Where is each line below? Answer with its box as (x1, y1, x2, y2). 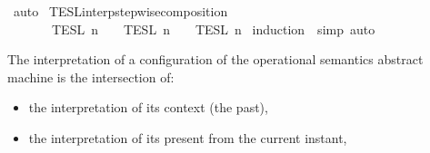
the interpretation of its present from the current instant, (28, 128, 347, 147)
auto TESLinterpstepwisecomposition (13, 2, 228, 20)
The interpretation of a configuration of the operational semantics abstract (7, 50, 424, 69)
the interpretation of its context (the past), (28, 98, 268, 117)
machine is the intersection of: (7, 67, 175, 86)
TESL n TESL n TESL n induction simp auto (51, 19, 375, 38)
